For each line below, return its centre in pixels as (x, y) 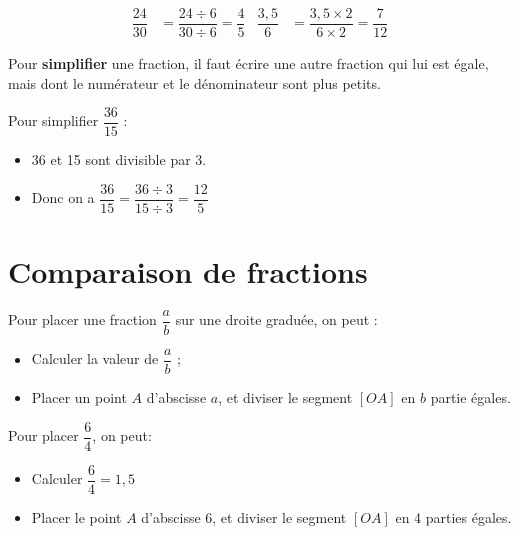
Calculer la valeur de (95, 358)
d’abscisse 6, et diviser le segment (244, 516)
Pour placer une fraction (82, 319)
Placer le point (76, 516)
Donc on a (63, 197)
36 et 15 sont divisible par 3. (119, 159)
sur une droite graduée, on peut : (276, 319)
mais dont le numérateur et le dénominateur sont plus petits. (194, 82)
